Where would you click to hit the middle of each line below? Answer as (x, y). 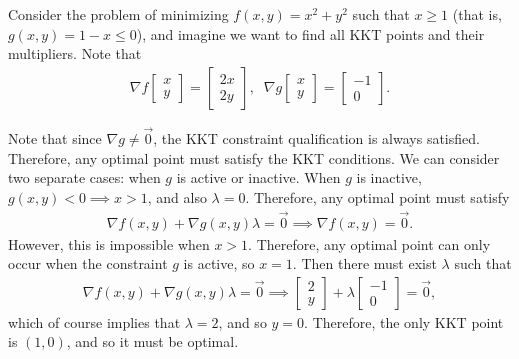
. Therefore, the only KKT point (404, 321)
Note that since (55, 138)
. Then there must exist (364, 263)
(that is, (477, 14)
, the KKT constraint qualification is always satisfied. (316, 138)
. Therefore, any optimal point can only (369, 243)
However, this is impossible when (109, 243)
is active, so (219, 263)
